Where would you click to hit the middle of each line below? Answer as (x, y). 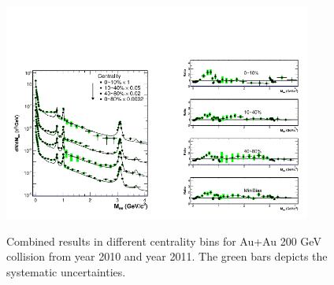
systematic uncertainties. (66, 271)
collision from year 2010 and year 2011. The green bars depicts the (167, 256)
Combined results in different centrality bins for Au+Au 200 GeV (164, 241)
